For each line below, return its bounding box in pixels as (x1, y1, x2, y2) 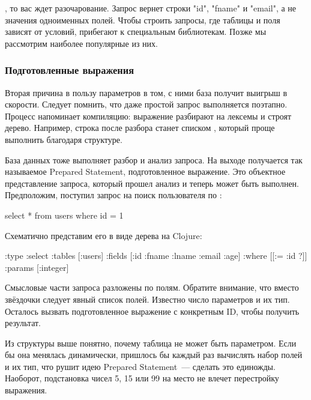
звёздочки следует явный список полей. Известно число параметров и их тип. (5, 292, 290, 305)
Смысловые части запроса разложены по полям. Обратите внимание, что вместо (5, 281, 299, 294)
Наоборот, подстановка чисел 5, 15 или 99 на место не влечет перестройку (5, 372, 279, 384)
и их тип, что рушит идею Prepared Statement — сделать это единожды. (5, 360, 276, 372)
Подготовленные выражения (5, 62, 134, 77)
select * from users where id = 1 (5, 208, 124, 221)
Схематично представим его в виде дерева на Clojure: (5, 229, 202, 241)
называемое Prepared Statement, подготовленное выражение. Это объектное (5, 165, 286, 178)
